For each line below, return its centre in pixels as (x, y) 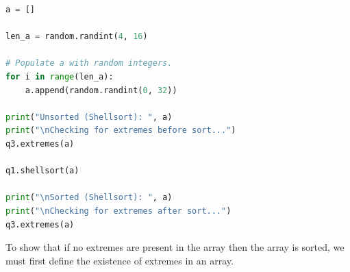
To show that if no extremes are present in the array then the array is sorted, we (175, 247)
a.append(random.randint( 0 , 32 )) (101, 90)
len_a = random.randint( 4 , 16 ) (77, 37)
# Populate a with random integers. (89, 63)
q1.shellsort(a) (42, 171)
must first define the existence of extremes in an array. (120, 260)
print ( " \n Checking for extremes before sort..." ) (121, 131)
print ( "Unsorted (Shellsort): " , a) (89, 117)
